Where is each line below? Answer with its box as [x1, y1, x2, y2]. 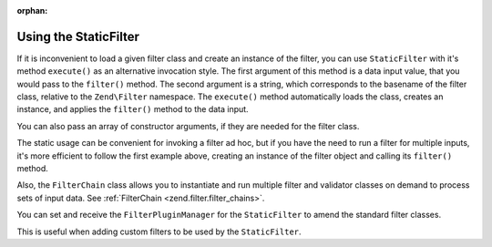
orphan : [16, 5, 48, 15]
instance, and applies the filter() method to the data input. [16, 104, 250, 115]
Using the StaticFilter [16, 28, 140, 45]
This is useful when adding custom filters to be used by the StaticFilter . [16, 226, 302, 237]
